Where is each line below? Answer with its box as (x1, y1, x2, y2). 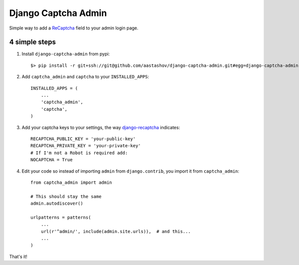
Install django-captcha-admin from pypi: (21, 51, 110, 57)
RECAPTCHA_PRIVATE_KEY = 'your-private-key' (30, 143, 142, 149)
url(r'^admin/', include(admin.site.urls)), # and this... (40, 229, 191, 234)
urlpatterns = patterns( (30, 215, 91, 220)
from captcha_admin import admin (30, 180, 112, 185)
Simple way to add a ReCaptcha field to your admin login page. (9, 25, 139, 31)
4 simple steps (9, 38, 56, 46)
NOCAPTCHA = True (30, 157, 73, 163)
